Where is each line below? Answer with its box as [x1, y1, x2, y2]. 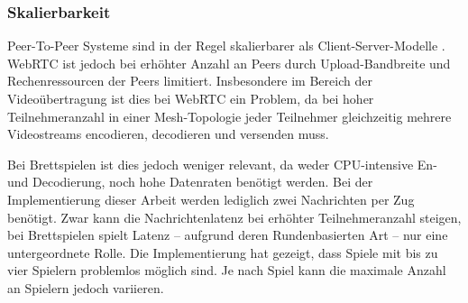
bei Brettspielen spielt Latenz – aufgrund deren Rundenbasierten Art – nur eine [7, 225, 448, 244]
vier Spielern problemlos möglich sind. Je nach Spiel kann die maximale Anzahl [7, 261, 446, 280]
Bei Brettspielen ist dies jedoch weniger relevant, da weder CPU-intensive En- [7, 154, 437, 173]
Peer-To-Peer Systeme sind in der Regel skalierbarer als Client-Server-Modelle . [7, 36, 445, 55]
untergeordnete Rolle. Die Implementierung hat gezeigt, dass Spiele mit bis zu [7, 243, 438, 262]
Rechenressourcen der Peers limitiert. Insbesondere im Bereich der [7, 71, 372, 90]
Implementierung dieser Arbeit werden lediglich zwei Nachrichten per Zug [7, 189, 415, 208]
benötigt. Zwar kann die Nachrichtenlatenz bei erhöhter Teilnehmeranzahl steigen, [7, 207, 462, 226]
